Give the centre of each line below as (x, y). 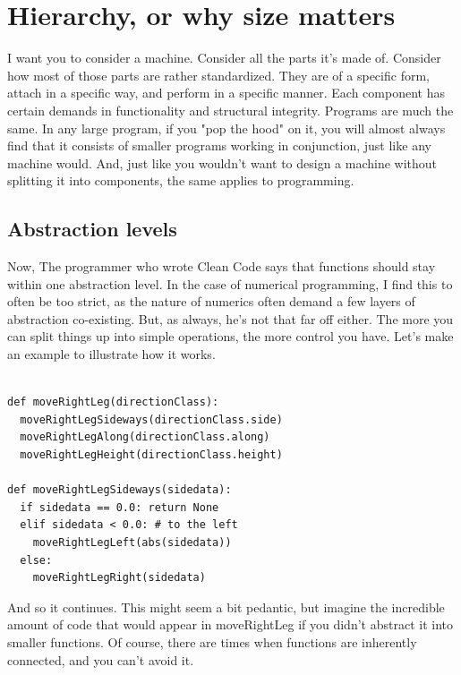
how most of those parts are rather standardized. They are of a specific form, (218, 75)
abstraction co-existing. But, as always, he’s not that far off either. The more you (230, 318)
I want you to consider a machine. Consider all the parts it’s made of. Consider (224, 58)
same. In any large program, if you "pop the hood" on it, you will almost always (226, 128)
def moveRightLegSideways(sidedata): (120, 490)
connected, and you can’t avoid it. (101, 659)
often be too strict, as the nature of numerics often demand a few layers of (211, 301)
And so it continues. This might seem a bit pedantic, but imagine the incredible (226, 607)
